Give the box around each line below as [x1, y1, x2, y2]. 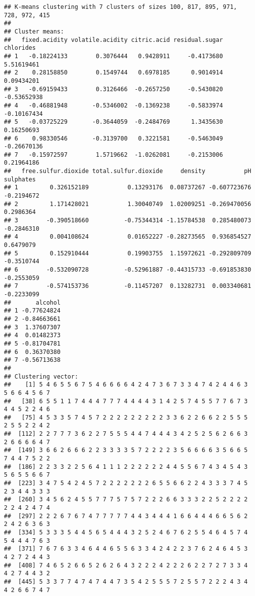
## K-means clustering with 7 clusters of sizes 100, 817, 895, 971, [4, 3, 237, 10]
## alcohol [4, 299, 61, 306]
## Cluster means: [4, 28, 64, 35]
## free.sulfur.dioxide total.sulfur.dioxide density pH [4, 168, 252, 175]
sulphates [4, 175, 36, 183]
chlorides [4, 44, 36, 52]
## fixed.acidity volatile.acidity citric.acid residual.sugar [4, 36, 223, 43]
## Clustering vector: [4, 373, 78, 380]
